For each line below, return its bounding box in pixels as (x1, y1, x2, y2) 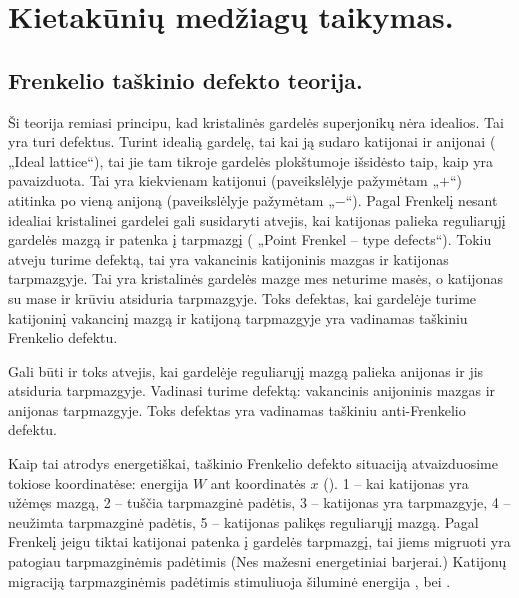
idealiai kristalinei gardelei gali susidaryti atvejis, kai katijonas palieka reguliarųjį (8, 209, 506, 230)
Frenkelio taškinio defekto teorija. (8, 64, 363, 95)
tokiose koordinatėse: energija (8, 472, 189, 493)
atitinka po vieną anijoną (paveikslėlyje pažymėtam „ (8, 189, 335, 210)
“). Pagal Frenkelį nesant (345, 189, 498, 210)
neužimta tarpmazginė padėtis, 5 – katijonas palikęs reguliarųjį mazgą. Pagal (8, 511, 479, 532)
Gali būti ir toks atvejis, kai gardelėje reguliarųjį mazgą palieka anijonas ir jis (8, 360, 484, 381)
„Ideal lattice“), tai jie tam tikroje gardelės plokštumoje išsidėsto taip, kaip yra (8, 150, 494, 171)
